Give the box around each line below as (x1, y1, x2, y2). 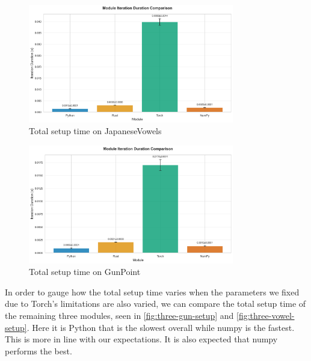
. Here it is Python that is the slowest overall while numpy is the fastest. (26, 321, 295, 333)
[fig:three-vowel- (236, 309, 295, 322)
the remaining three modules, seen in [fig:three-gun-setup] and (5, 309, 234, 322)
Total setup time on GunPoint (29, 265, 141, 278)
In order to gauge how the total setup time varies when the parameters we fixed (5, 285, 300, 298)
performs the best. (5, 344, 72, 357)
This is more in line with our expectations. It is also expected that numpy (5, 333, 278, 345)
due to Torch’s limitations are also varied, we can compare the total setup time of (5, 297, 306, 310)
